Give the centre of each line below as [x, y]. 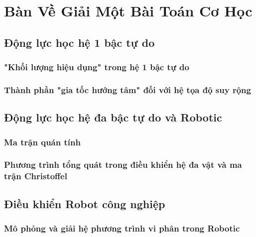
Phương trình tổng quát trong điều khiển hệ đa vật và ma [123, 165]
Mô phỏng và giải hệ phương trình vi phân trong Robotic [122, 228]
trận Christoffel [36, 176]
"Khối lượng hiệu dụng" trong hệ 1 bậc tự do [97, 67]
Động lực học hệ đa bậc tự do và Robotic [113, 117]
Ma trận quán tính [42, 142]
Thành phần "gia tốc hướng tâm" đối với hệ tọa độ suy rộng [128, 89]
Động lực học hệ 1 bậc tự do [79, 42]
